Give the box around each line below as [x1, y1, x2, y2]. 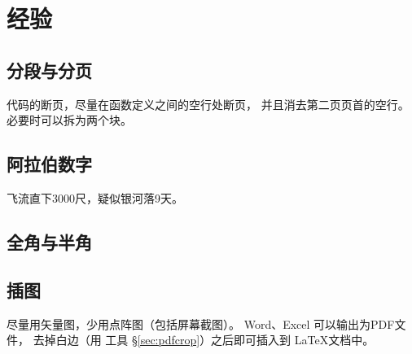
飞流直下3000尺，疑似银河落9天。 [7, 189, 183, 206]
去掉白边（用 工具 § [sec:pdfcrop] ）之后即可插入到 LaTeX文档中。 [33, 331, 375, 348]
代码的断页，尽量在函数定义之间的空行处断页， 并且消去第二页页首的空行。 [7, 95, 410, 112]
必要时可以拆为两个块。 [7, 111, 132, 129]
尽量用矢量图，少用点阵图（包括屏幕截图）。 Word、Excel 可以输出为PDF [7, 315, 395, 332]
